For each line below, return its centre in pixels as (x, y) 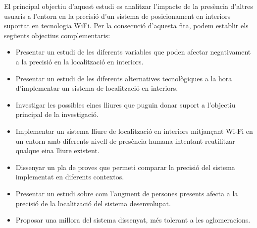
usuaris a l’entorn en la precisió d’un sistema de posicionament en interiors (117, 16)
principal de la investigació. (57, 114)
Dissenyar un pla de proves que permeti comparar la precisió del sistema (125, 167)
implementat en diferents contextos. (70, 177)
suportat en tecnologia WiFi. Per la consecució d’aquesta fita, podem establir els (126, 26)
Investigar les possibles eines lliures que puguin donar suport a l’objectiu (126, 104)
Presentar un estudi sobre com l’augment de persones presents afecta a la (127, 193)
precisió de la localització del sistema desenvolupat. (93, 203)
